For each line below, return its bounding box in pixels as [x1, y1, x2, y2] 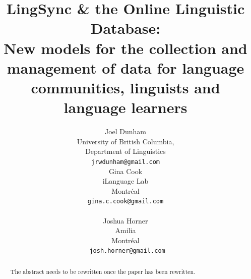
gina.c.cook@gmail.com [87, 198, 164, 205]
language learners [64, 97, 187, 118]
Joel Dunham [104, 126, 147, 137]
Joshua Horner [103, 215, 148, 226]
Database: [90, 18, 161, 38]
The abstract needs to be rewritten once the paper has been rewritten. [10, 267, 196, 275]
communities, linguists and [31, 77, 220, 97]
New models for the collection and [4, 37, 247, 58]
